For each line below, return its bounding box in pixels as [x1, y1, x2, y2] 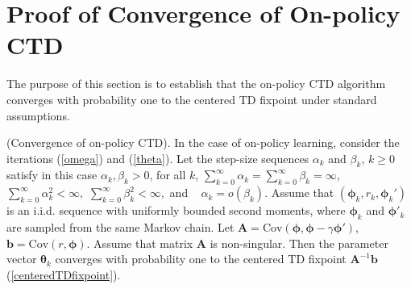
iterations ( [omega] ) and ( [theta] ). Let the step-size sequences [6, 149, 309, 166]
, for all [149, 166, 186, 183]
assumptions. [6, 107, 70, 124]
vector [6, 250, 37, 267]
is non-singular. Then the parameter [210, 234, 388, 251]
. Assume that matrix [86, 234, 193, 251]
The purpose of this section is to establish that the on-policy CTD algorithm [6, 75, 386, 92]
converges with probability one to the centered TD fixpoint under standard [6, 90, 377, 107]
